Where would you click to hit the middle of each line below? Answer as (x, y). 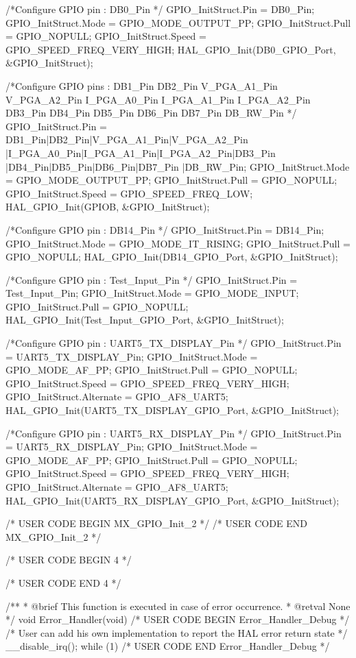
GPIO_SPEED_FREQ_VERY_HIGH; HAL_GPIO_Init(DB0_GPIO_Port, (171, 49)
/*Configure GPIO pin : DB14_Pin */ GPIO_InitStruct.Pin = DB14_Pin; (165, 229)
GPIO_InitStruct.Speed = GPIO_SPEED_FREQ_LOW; (129, 193)
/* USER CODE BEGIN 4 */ (69, 560)
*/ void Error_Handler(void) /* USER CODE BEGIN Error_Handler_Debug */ (178, 619)
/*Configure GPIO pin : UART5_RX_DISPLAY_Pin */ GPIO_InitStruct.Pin (174, 433)
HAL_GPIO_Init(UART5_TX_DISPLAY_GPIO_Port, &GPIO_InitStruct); (172, 410)
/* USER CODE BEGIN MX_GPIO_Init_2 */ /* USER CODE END (156, 523)
